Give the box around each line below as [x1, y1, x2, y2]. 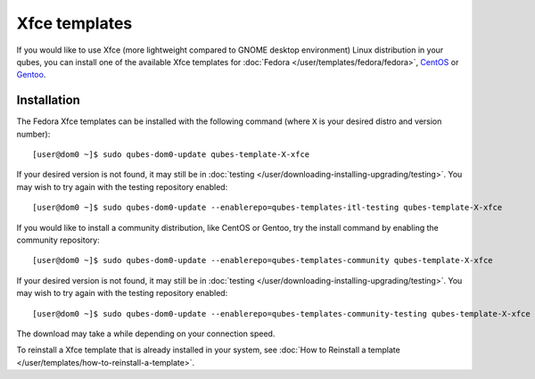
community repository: [16, 235, 100, 245]
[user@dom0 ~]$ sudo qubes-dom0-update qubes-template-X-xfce [32, 150, 310, 160]
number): [16, 128, 51, 139]
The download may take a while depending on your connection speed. [16, 328, 276, 339]
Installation [16, 93, 80, 108]
